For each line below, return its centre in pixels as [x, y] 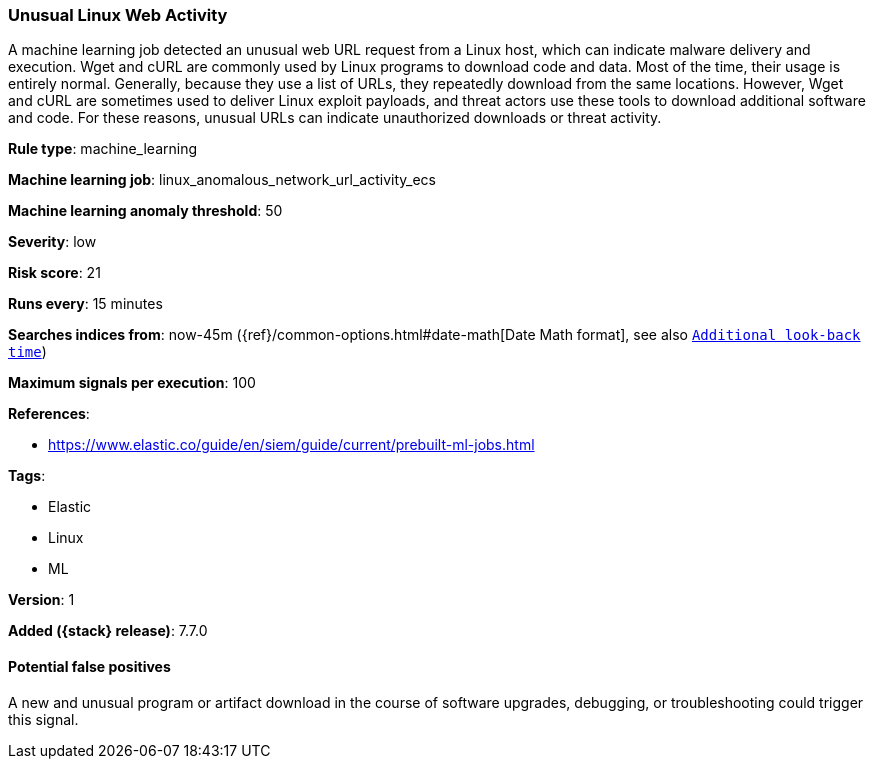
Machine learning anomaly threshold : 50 [145, 211]
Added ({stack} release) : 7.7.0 [108, 631]
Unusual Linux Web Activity [118, 15]
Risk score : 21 [54, 273]
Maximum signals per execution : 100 [132, 383]
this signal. [43, 719]
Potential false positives [89, 666]
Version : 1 [41, 600]
